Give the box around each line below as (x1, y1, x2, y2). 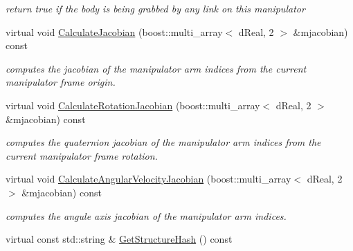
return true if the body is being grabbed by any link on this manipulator (6, 1, 305, 15)
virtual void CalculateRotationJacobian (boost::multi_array (6, 97, 260, 112)
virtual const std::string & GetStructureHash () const (6, 232, 233, 246)
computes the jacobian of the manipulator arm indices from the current (6, 61, 307, 75)
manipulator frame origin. (6, 75, 116, 89)
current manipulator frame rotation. (6, 148, 158, 162)
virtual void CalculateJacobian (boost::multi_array (6, 24, 223, 39)
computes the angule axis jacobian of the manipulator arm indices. (6, 208, 287, 223)
